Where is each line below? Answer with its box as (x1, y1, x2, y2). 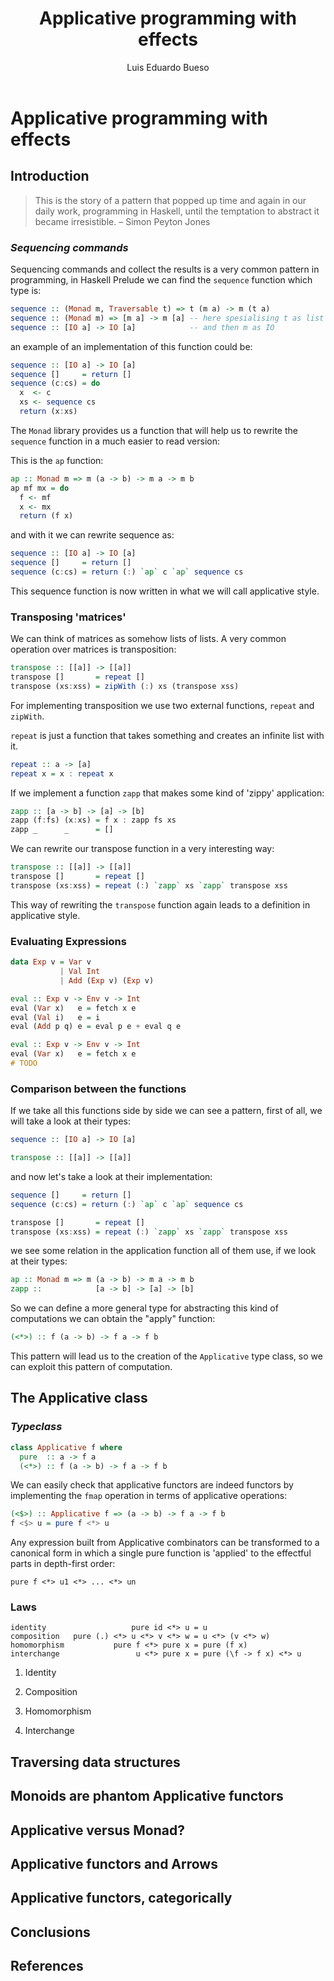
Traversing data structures (10, 1753, 181, 1771)
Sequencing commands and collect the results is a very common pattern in (10, 263, 320, 276)
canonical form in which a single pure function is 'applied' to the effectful (10, 1547, 312, 1559)
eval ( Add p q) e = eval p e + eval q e (10, 1022, 182, 1032)
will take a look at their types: (10, 1115, 132, 1127)
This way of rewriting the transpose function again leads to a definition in (10, 898, 311, 911)
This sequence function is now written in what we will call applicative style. (10, 585, 320, 597)
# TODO (10, 1058, 38, 1069)
